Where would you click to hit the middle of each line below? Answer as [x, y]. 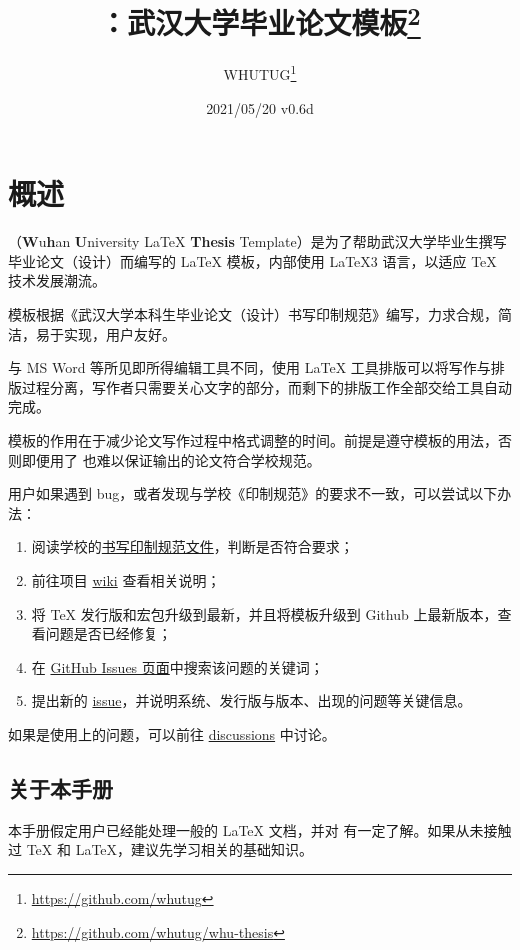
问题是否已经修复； [108, 633]
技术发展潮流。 [57, 280]
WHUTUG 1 [260, 73]
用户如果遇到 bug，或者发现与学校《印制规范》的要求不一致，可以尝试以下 [253, 493]
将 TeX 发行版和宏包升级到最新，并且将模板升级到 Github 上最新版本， [264, 613]
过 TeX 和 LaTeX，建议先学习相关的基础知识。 [161, 849]
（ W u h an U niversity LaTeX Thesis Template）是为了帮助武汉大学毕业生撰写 [257, 241]
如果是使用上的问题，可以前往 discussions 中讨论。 [172, 733]
